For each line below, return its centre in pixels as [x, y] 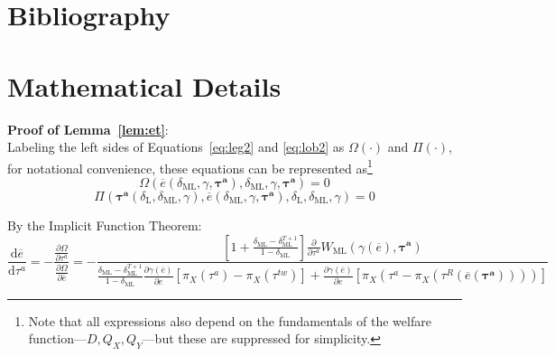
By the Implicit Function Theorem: [105, 225]
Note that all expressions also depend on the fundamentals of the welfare [230, 320]
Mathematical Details [144, 85]
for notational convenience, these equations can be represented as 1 [190, 166]
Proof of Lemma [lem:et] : [88, 129]
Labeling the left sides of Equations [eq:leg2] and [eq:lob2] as [176, 147]
